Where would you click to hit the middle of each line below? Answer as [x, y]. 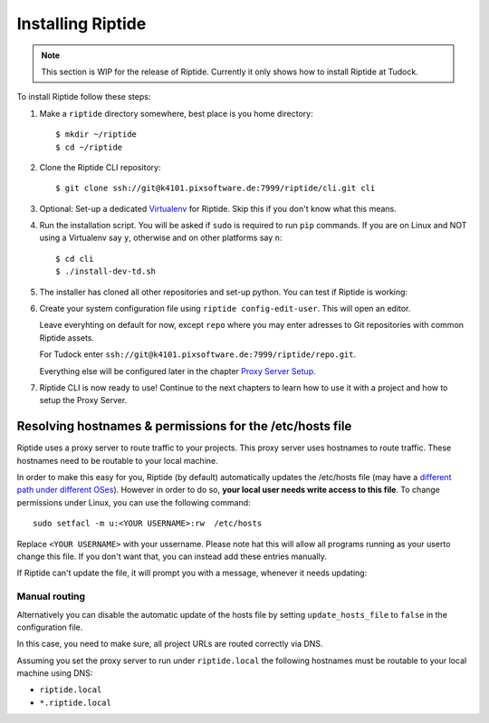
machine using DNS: [55, 673]
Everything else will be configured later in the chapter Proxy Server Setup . [177, 371]
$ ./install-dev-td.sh [106, 271]
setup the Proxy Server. [83, 400]
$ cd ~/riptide [89, 147]
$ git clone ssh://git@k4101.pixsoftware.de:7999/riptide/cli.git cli [216, 188]
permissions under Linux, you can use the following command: [134, 502]
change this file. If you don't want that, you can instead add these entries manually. [172, 556]
